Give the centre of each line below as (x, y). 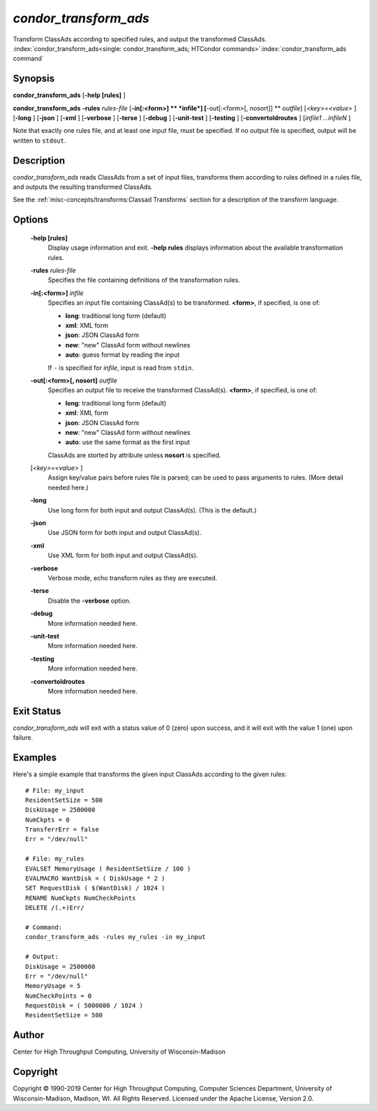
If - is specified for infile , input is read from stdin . (121, 368)
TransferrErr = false (62, 830)
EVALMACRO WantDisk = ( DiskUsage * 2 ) (95, 879)
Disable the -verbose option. (89, 601)
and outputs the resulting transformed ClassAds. (83, 187)
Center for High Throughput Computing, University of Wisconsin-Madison (119, 1052)
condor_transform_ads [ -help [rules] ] (69, 95)
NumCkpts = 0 (47, 819)
